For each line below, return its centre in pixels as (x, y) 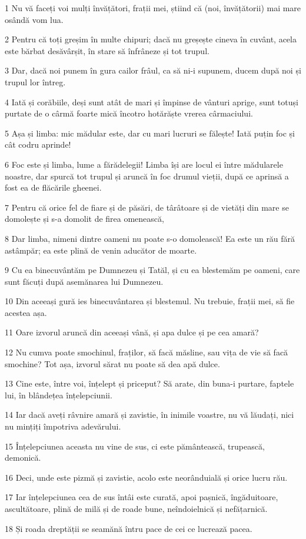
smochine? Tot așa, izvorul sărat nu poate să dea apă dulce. (112, 363)
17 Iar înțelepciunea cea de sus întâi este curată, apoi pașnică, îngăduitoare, (142, 497)
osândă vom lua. (34, 19)
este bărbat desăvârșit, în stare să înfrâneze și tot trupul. (107, 50)
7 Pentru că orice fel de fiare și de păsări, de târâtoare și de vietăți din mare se (147, 207)
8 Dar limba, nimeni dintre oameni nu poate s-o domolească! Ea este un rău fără (150, 238)
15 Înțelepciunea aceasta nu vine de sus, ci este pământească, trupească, (135, 446)
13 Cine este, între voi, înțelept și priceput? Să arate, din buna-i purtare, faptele (149, 383)
